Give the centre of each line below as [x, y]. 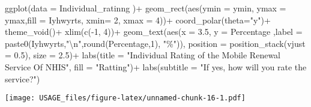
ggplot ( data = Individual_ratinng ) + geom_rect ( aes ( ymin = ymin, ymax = [146, 8]
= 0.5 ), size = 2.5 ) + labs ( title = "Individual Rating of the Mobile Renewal [143, 55]
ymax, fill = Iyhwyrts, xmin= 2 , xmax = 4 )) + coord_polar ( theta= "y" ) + [138, 20]
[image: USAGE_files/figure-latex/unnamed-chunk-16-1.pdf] [125, 98]
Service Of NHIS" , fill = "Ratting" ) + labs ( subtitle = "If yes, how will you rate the [156, 66]
